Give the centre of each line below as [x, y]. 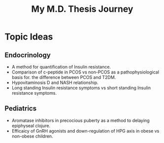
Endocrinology [28, 55]
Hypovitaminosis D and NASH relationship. [55, 83]
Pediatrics [21, 109]
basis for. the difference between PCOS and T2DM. [64, 77]
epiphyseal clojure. [31, 125]
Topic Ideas [29, 37]
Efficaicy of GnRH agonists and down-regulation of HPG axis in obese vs [85, 131]
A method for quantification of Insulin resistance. [61, 67]
